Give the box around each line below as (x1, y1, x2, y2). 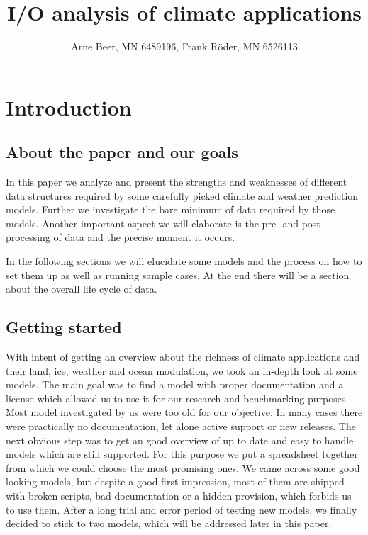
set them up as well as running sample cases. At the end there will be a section (6, 267, 350, 282)
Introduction (6, 92, 132, 121)
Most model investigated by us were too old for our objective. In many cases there (6, 405, 363, 419)
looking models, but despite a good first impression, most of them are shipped (6, 474, 345, 489)
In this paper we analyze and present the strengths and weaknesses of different (6, 174, 347, 189)
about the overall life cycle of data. (6, 281, 157, 296)
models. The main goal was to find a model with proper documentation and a (6, 377, 344, 392)
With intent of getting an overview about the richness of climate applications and (6, 349, 360, 364)
